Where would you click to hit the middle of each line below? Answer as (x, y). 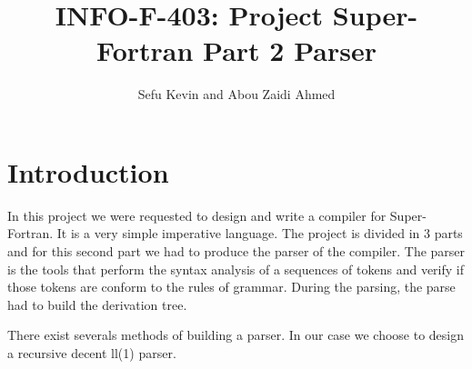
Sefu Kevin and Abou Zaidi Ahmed (236, 94)
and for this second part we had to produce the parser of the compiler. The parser (236, 251)
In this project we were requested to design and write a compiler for (197, 215)
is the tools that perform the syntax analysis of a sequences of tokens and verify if (236, 269)
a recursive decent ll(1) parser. (92, 353)
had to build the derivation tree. (97, 304)
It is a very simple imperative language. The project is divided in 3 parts (260, 233)
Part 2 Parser (290, 50)
